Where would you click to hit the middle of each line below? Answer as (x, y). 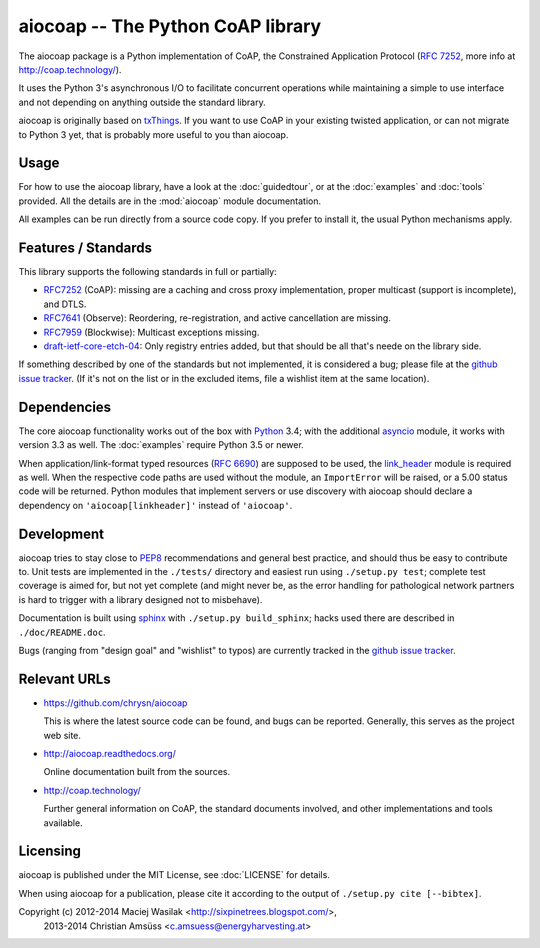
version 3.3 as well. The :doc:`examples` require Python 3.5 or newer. (161, 445)
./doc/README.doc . (62, 632)
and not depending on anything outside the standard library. (142, 102)
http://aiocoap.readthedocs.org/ (110, 754)
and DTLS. (65, 304)
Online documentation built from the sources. (136, 772)
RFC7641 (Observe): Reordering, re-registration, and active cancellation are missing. (217, 318)
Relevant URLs (64, 678)
